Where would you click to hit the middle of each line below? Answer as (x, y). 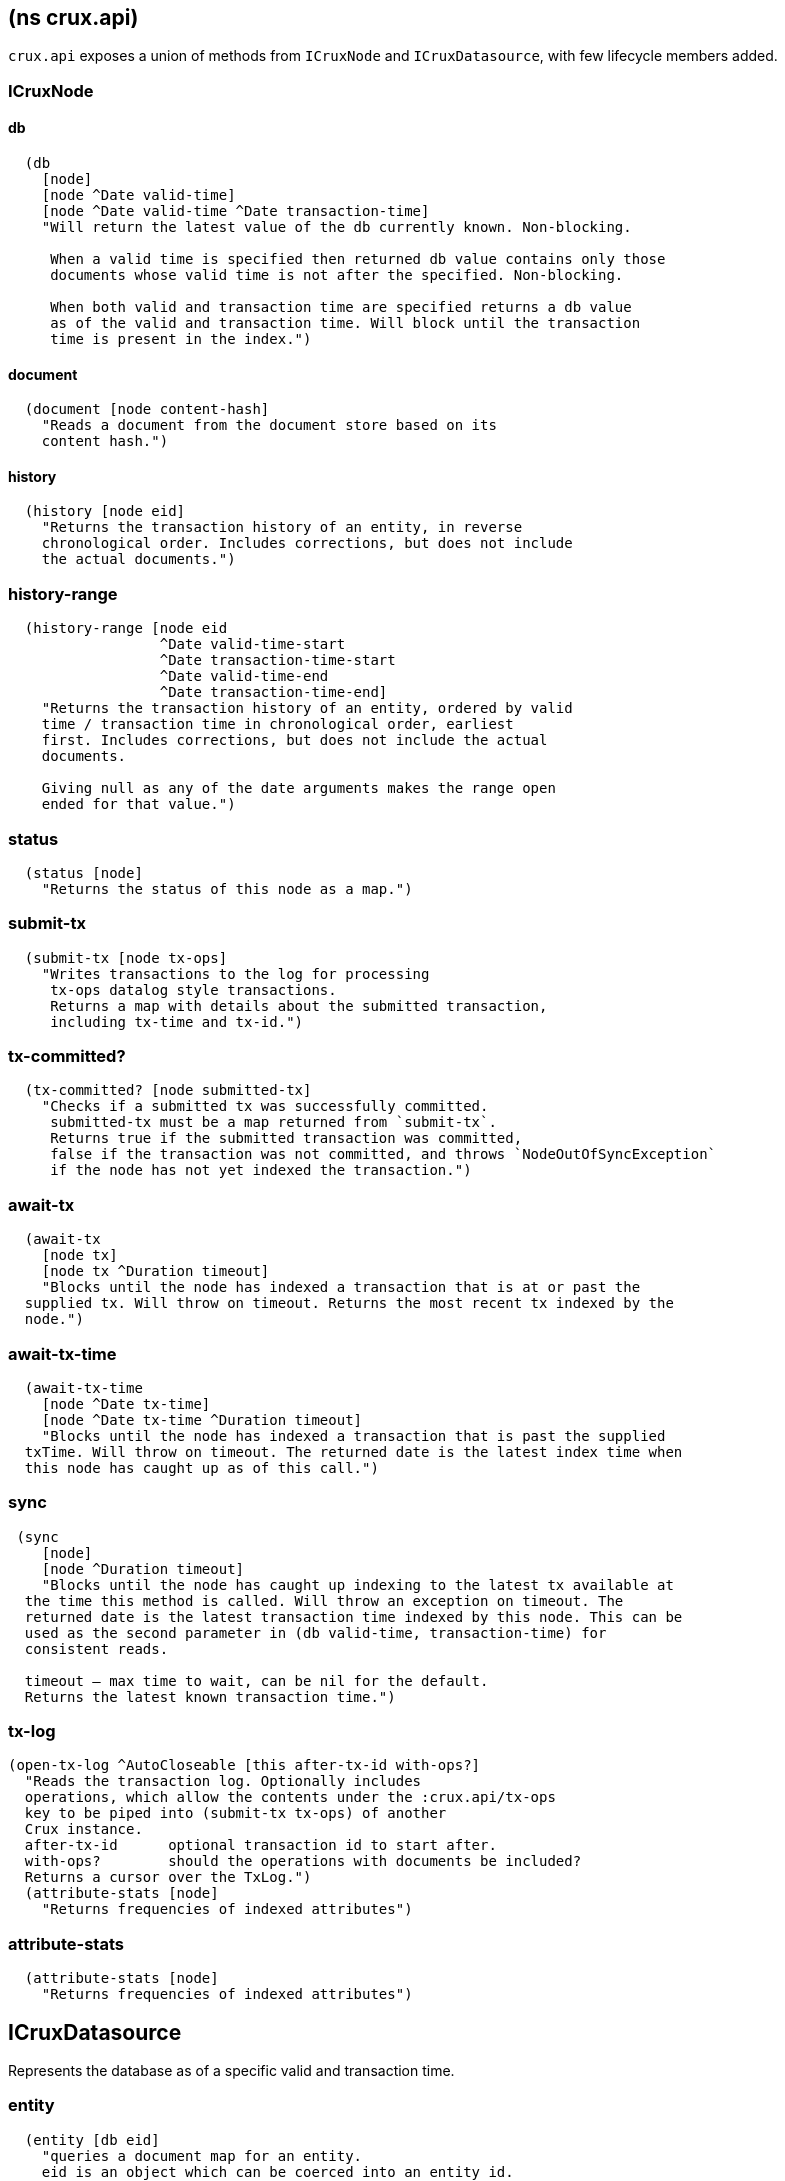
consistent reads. (96, 1648)
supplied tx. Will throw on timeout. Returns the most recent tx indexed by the (349, 1303)
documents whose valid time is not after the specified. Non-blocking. (337, 275)
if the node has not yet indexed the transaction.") (261, 1170)
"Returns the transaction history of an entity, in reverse (282, 527)
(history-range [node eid (126, 628)
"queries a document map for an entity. (202, 2155)
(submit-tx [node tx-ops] (126, 957)
